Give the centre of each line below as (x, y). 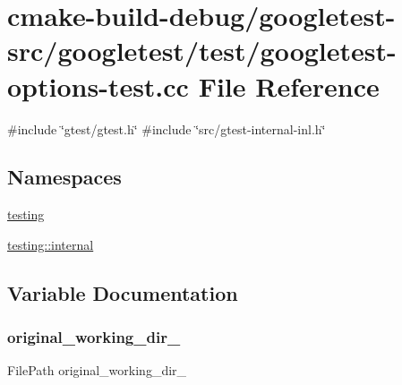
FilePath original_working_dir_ (97, 370)
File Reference (289, 86)
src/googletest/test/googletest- (202, 51)
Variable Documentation (123, 292)
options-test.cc (98, 86)
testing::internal (51, 244)
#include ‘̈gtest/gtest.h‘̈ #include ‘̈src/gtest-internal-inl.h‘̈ (167, 128)
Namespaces (64, 177)
